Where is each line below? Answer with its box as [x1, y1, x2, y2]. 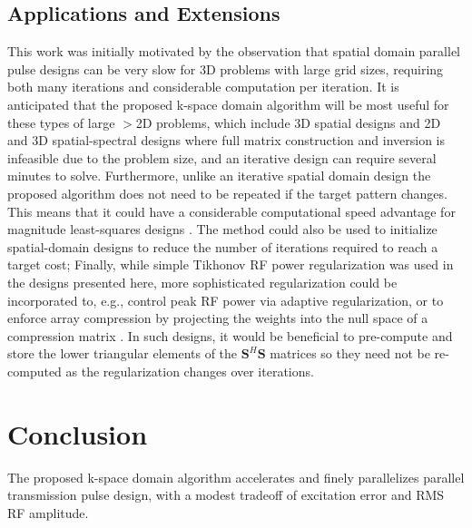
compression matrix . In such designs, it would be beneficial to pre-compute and [7, 326, 453, 345]
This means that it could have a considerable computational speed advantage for [7, 201, 456, 220]
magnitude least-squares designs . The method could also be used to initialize [7, 220, 438, 239]
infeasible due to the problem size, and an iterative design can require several [7, 148, 437, 167]
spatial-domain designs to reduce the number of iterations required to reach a [7, 237, 438, 256]
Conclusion [7, 415, 148, 452]
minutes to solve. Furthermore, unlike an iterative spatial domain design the [7, 166, 431, 185]
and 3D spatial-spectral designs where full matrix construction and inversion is [7, 131, 446, 150]
